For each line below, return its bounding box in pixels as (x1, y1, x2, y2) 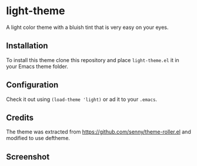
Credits (6, 112, 34, 122)
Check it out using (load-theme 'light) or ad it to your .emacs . (6, 96, 158, 103)
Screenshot (6, 152, 50, 162)
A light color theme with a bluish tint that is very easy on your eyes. (6, 24, 169, 31)
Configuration (6, 80, 59, 90)
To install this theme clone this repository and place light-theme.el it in (6, 56, 179, 63)
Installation (6, 41, 48, 51)
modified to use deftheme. (6, 135, 71, 142)
